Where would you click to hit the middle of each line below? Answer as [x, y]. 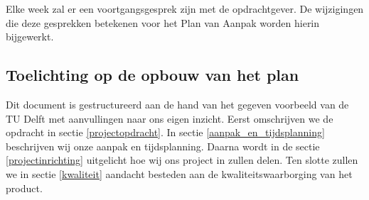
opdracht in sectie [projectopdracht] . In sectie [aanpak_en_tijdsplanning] [165, 132]
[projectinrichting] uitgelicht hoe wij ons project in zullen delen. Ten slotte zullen [182, 160]
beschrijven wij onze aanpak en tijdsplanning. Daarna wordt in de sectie [163, 146]
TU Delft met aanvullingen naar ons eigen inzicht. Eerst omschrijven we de [170, 118]
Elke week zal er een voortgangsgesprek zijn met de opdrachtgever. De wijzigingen [185, 9]
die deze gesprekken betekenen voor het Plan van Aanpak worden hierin [163, 22]
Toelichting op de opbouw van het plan [153, 75]
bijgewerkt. [30, 37]
